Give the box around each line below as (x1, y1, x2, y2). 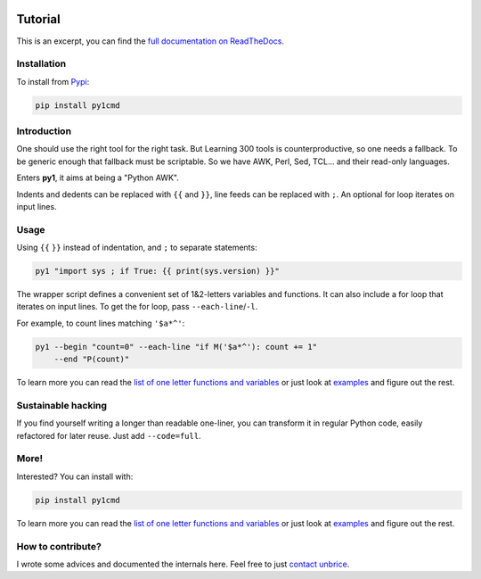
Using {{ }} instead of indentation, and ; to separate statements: (16, 242, 257, 253)
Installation (16, 58, 67, 70)
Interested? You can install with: (16, 471, 134, 482)
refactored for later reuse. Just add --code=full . (16, 430, 201, 441)
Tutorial (16, 12, 61, 27)
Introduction (16, 125, 71, 137)
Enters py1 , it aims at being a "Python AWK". (16, 172, 180, 183)
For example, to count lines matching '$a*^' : (16, 318, 185, 328)
